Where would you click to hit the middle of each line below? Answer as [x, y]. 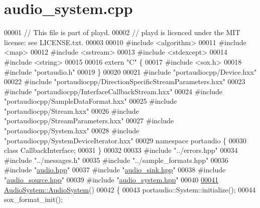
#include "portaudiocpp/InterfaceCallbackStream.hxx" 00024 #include [113, 91]
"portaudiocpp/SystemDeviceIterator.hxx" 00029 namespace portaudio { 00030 [125, 140]
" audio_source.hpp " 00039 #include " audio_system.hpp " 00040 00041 [111, 180]
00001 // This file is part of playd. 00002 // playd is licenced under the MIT [122, 32]
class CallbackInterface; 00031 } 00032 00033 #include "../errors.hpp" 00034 [121, 150]
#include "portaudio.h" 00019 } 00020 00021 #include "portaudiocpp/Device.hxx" [131, 71]
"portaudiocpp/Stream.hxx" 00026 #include [72, 111]
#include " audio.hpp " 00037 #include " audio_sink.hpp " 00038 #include [115, 170]
